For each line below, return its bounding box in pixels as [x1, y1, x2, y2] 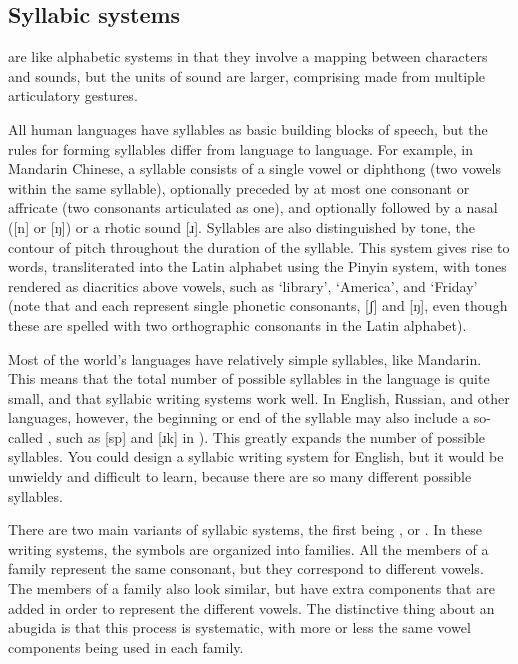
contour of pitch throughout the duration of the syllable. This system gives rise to [8, 236, 510, 257]
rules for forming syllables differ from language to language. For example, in [8, 138, 474, 159]
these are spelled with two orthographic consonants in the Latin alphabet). [8, 314, 467, 335]
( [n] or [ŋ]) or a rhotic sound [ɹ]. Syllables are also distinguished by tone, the [8, 216, 475, 237]
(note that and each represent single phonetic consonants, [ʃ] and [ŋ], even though [8, 295, 508, 316]
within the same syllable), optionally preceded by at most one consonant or [8, 177, 470, 198]
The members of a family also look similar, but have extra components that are [8, 578, 495, 599]
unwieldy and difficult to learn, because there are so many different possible [8, 466, 472, 487]
